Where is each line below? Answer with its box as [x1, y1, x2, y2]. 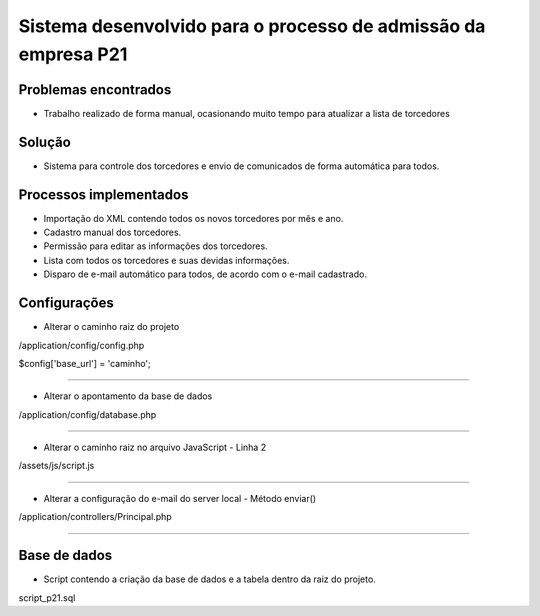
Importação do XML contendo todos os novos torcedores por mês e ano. [43, 212, 344, 224]
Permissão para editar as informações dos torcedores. [43, 240, 269, 252]
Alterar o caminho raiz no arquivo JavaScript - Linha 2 [43, 441, 267, 454]
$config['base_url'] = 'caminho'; [18, 357, 152, 369]
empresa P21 [18, 43, 128, 65]
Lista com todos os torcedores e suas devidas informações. [43, 254, 290, 266]
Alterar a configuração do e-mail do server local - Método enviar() [43, 492, 317, 504]
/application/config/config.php [18, 339, 145, 351]
